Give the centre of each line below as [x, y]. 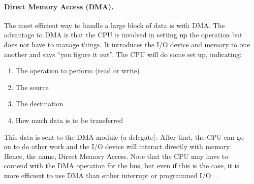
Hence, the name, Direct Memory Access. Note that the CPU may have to [116, 156]
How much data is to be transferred [69, 120]
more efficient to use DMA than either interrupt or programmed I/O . [111, 175]
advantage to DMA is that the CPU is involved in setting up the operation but [123, 35]
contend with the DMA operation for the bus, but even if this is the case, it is [122, 166]
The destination [39, 104]
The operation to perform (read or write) [78, 71]
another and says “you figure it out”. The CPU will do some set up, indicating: [123, 54]
